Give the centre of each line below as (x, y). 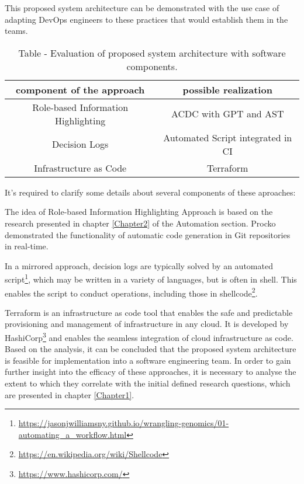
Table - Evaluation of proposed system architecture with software (152, 53)
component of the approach (80, 89)
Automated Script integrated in (228, 137)
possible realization (227, 89)
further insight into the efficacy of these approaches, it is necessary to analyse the (151, 372)
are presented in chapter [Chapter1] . (70, 394)
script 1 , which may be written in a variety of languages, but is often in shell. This (151, 278)
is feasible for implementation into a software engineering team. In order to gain (148, 360)
